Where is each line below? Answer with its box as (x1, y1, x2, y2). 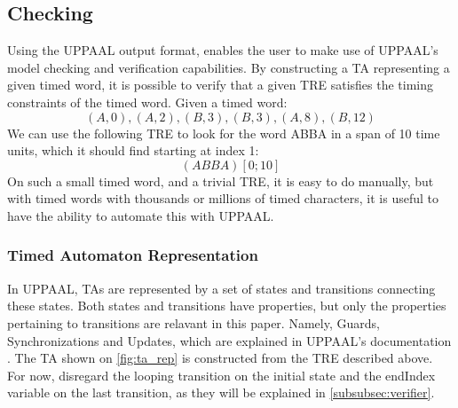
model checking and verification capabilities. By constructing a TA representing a (7, 58, 450, 76)
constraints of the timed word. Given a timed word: (7, 92, 288, 111)
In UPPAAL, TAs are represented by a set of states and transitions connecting (7, 279, 436, 297)
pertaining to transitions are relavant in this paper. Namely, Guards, (7, 313, 380, 332)
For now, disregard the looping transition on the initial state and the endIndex (7, 365, 436, 384)
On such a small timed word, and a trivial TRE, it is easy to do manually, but (7, 171, 434, 190)
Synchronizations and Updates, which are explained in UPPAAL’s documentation (7, 331, 452, 349)
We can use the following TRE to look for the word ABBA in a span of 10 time (7, 123, 440, 142)
